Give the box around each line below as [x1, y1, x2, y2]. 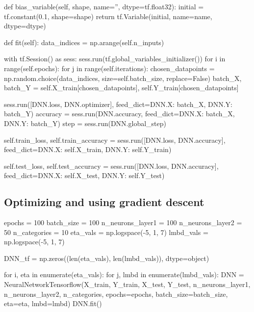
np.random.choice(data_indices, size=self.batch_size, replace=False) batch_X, [4, 73, 242, 83]
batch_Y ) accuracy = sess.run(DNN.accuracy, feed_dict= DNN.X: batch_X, [4, 108, 235, 119]
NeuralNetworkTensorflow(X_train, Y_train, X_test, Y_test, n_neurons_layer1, [4, 279, 251, 289]
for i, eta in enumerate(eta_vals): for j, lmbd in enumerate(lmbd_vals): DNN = [4, 269, 244, 280]
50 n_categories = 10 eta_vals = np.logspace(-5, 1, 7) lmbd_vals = [4, 227, 208, 237]
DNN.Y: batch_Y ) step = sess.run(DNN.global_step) [4, 118, 166, 128]
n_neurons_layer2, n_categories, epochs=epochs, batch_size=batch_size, [4, 288, 228, 299]
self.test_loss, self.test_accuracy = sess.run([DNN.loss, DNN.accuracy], [4, 160, 219, 171]
